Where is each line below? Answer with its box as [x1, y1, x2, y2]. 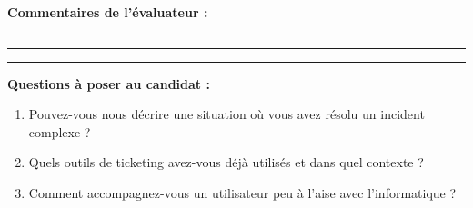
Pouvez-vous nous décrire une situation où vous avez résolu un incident [28, 104, 425, 124]
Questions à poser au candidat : [7, 74, 210, 93]
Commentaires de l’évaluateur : [7, 3, 208, 21]
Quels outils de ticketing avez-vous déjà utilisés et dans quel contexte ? [28, 153, 424, 172]
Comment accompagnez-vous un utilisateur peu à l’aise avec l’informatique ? [28, 183, 457, 202]
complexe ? [28, 122, 91, 141]
